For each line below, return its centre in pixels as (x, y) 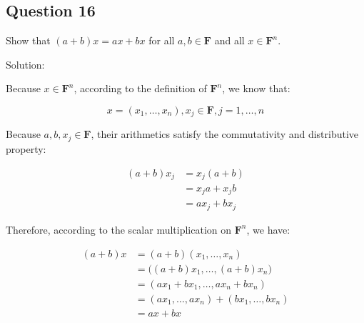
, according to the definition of (140, 88)
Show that (28, 40)
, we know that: (256, 88)
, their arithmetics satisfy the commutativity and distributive (225, 134)
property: (26, 148)
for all (162, 40)
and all (229, 40)
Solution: (25, 64)
